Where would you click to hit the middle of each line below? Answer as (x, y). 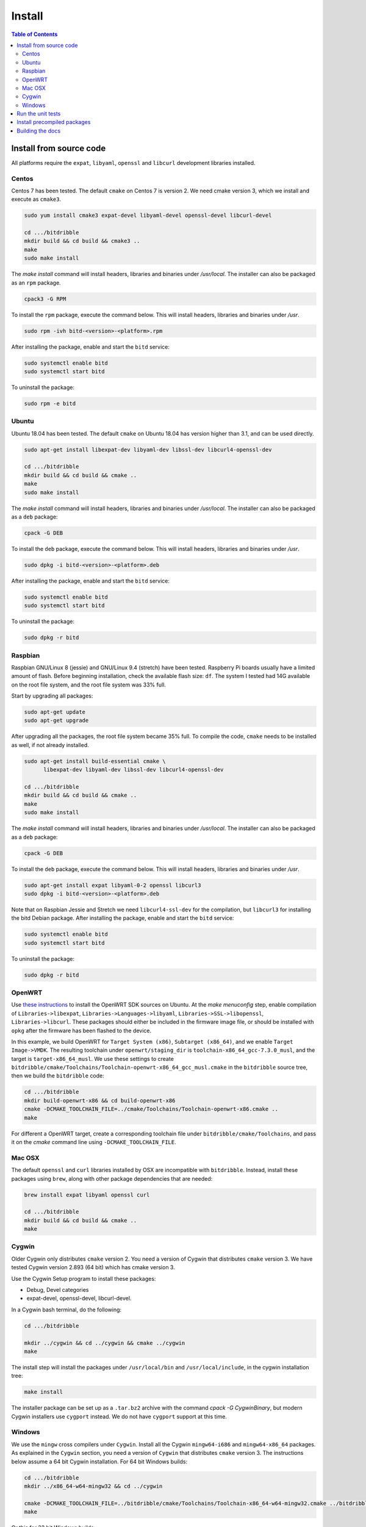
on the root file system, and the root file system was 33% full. (88, 685)
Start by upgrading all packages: (52, 696)
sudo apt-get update (55, 712)
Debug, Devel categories (58, 1290)
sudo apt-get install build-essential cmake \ (95, 761)
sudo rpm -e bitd (50, 403)
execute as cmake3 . (36, 199)
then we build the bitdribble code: (58, 1076)
